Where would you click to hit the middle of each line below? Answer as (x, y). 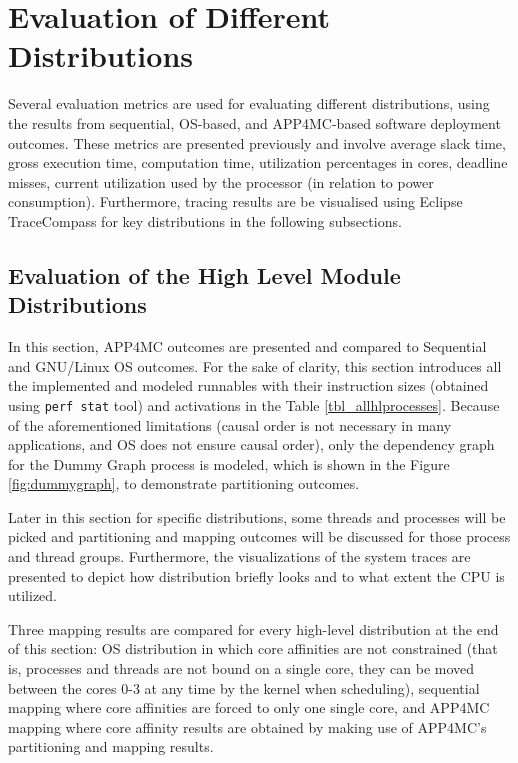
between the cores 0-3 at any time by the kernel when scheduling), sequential (244, 687)
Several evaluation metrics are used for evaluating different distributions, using (249, 103)
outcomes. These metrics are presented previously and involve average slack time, (257, 142)
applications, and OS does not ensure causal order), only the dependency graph (251, 444)
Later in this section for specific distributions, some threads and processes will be (257, 516)
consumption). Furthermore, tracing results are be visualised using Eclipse (235, 201)
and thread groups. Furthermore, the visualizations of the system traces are (239, 556)
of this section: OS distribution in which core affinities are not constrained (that (253, 648)
